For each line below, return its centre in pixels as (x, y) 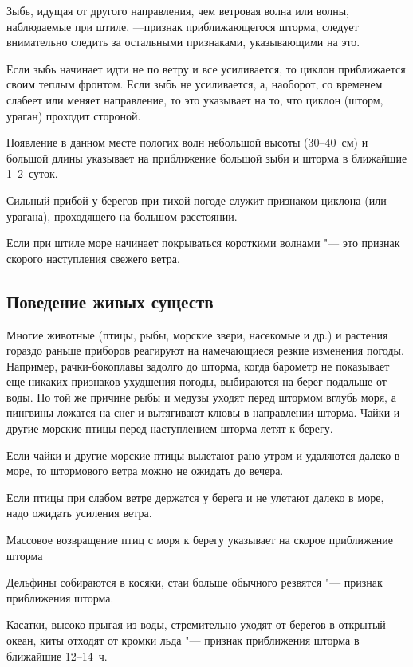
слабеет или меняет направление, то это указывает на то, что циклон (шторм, (195, 99)
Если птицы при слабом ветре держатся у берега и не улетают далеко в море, (195, 497)
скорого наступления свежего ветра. (93, 258)
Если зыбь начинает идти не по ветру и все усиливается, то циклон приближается (206, 68)
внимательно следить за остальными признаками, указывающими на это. (183, 42)
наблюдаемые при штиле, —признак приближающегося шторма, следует (183, 26)
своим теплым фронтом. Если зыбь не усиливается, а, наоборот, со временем (195, 84)
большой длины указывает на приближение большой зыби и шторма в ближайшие (207, 157)
